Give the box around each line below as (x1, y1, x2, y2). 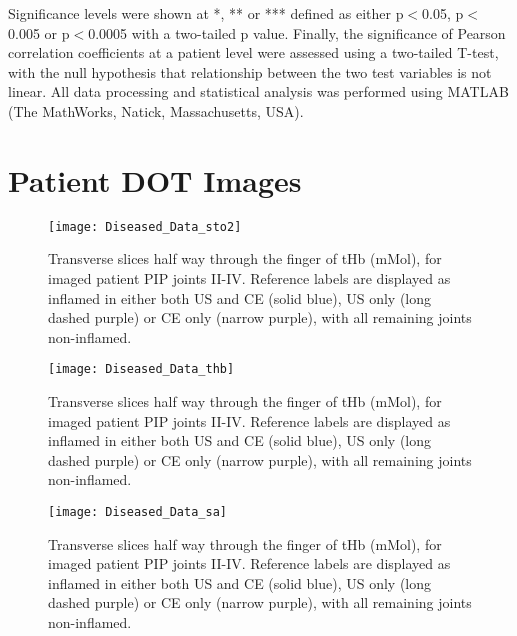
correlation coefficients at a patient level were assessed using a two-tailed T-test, (8, 42, 499, 63)
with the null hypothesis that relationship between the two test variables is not (8, 61, 492, 82)
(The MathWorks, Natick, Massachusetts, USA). (8, 100, 304, 121)
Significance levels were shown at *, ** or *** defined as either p (8, 3, 404, 23)
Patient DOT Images (8, 159, 302, 200)
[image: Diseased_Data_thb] (48, 362, 235, 377)
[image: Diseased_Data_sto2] (48, 219, 242, 234)
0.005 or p (8, 22, 70, 43)
